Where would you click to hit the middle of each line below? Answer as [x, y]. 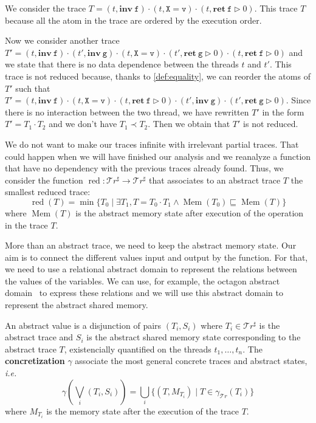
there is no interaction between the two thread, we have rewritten [127, 112]
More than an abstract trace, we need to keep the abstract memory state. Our [151, 245]
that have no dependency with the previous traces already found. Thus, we [144, 168]
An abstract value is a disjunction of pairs [83, 325]
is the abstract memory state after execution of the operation [190, 212]
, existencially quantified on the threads [138, 349]
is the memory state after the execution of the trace [143, 411]
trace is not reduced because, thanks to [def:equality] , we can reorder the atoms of [158, 76]
